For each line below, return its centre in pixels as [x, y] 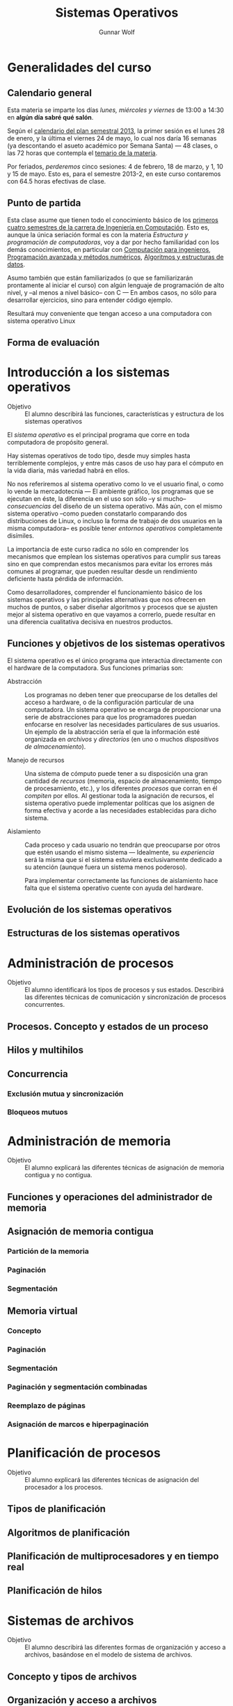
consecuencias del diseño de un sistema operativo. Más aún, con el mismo [115, 506]
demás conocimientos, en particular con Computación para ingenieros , [109, 249]
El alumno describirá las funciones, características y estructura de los [124, 414]
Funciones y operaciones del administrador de [110, 1197]
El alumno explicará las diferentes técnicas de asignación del [112, 1479]
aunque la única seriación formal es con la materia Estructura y [98, 234]
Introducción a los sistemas [89, 373]
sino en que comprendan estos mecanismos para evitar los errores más [110, 564]
